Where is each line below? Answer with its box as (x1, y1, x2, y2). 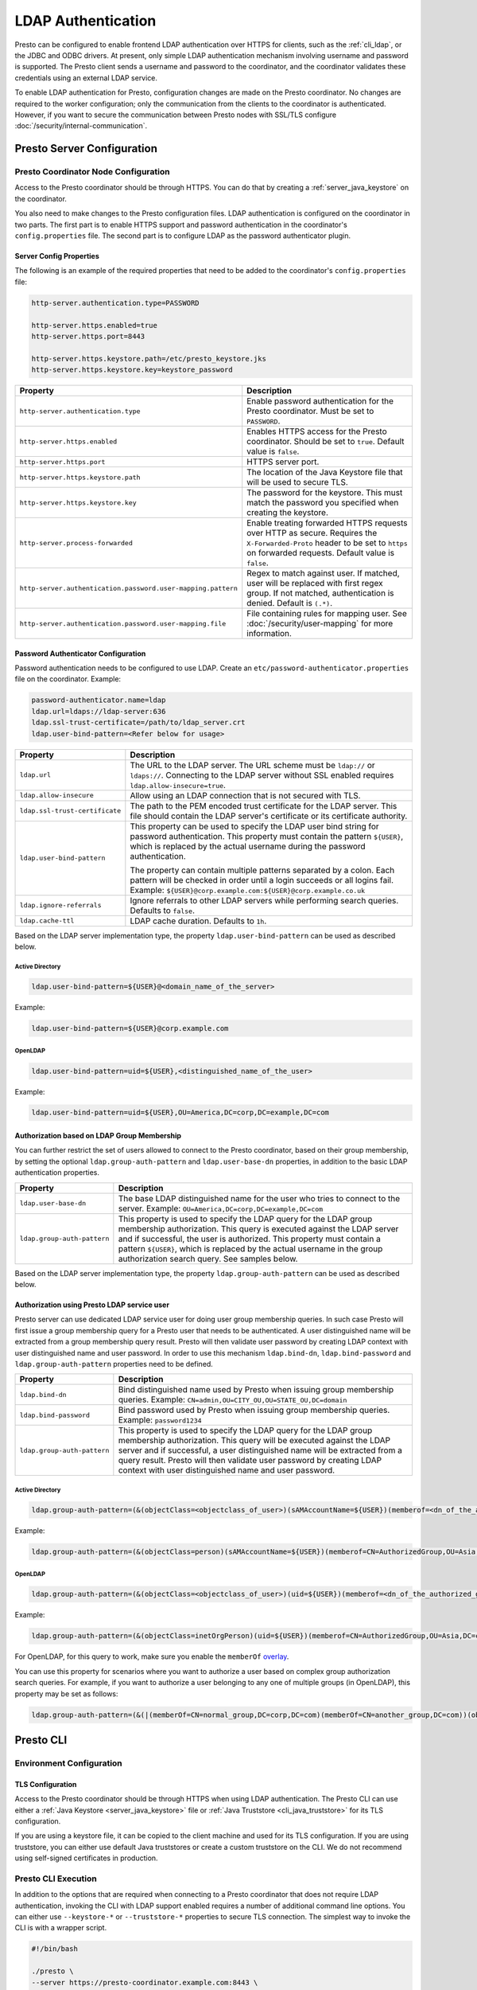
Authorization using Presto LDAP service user (14, 1300, 170, 1309)
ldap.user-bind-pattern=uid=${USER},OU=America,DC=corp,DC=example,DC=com (31, 1108, 330, 1118)
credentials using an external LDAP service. (14, 72, 158, 83)
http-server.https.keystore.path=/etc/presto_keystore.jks (31, 354, 266, 363)
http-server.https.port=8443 (31, 331, 145, 341)
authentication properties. (14, 1168, 99, 1177)
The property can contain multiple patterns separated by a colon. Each (130, 864, 395, 876)
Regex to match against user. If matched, (246, 568, 401, 579)
